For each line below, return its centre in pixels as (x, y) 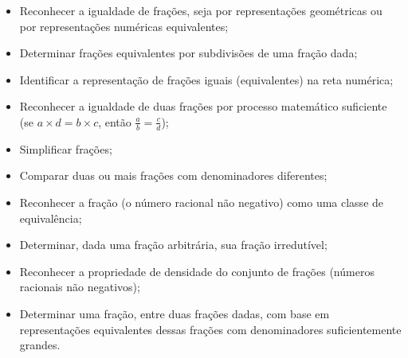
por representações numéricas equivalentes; (124, 26)
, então (115, 121)
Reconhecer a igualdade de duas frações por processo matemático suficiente (203, 106)
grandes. (40, 345)
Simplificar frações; (66, 148)
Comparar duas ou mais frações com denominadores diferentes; (173, 175)
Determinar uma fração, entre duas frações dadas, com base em (175, 313)
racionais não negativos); (80, 287)
